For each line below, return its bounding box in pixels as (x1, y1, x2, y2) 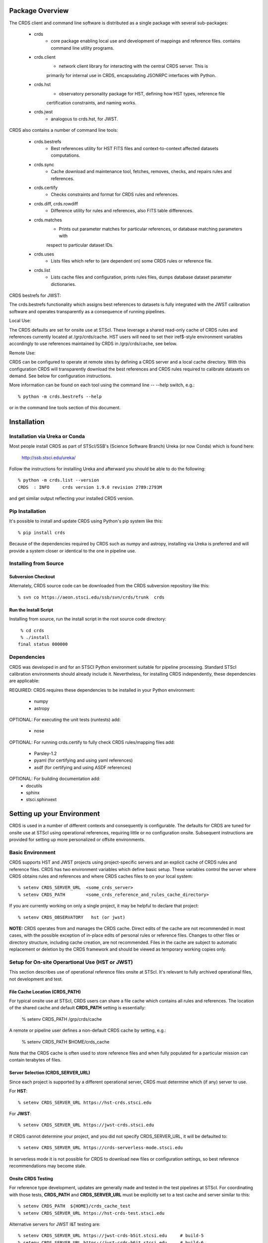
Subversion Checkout (9, 574, 55, 580)
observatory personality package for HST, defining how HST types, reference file (59, 90, 225, 96)
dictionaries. (51, 281, 76, 287)
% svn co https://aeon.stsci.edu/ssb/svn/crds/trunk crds (18, 594, 165, 600)
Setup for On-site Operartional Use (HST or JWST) (9, 959, 134, 966)
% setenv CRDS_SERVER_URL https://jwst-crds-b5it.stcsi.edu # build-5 (18, 1233, 204, 1239)
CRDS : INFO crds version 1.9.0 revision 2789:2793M (18, 484, 162, 490)
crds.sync (34, 162, 55, 168)
